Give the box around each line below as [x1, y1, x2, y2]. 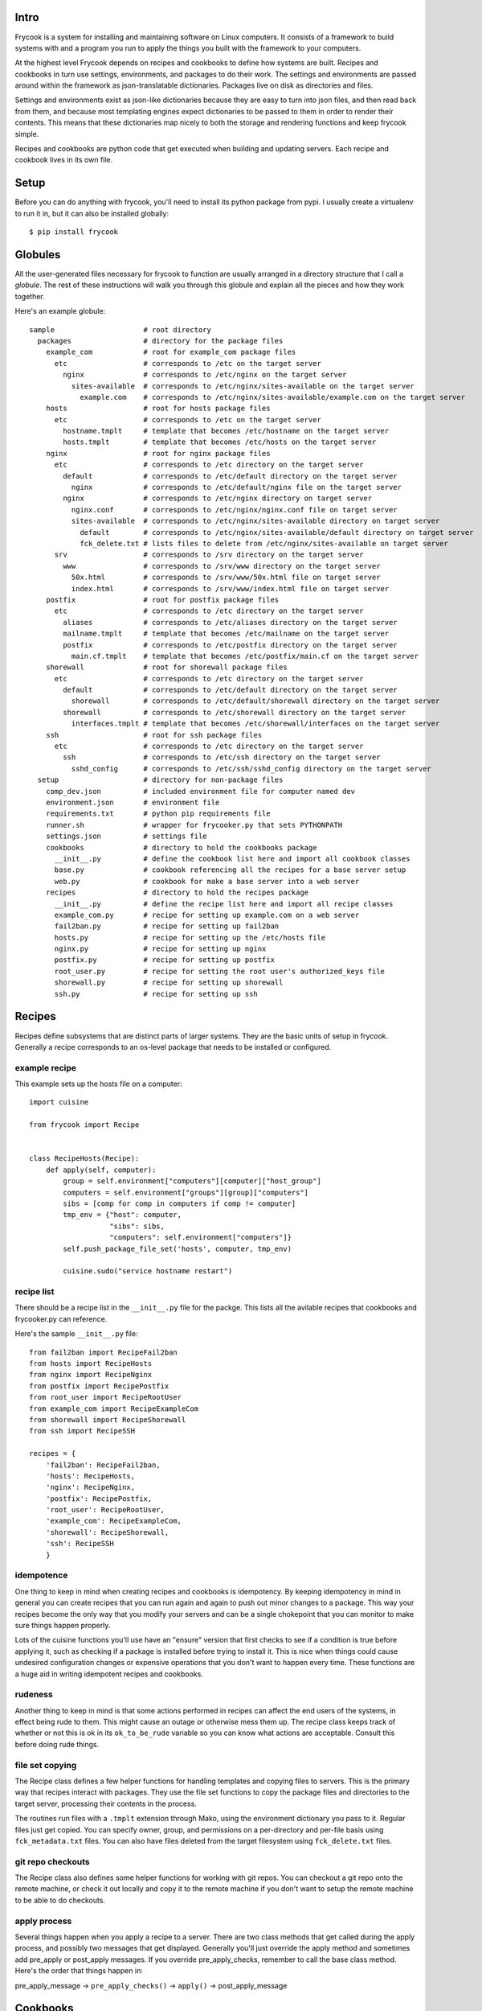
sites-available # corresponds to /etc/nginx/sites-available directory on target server [71, 516, 440, 526]
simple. [14, 129, 39, 138]
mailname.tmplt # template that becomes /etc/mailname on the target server [63, 629, 390, 639]
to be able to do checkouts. [14, 1895, 106, 1905]
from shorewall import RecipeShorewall [29, 1415, 186, 1424]
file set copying [14, 1759, 77, 1770]
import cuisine [29, 1098, 89, 1107]
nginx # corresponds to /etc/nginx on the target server [63, 370, 347, 380]
